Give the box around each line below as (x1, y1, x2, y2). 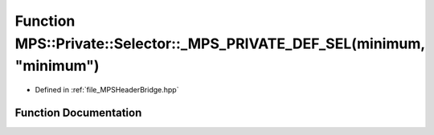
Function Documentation (14, 105, 142, 120)
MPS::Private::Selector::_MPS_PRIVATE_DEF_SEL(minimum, (14, 35, 425, 52)
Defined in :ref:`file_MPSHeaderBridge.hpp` (35, 85, 179, 95)
